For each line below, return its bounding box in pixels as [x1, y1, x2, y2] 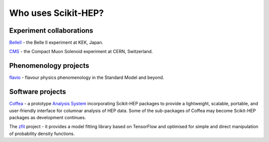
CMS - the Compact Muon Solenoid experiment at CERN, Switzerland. [9, 49, 153, 55]
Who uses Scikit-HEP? [9, 7, 104, 18]
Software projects [9, 87, 66, 96]
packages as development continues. [9, 115, 86, 121]
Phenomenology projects [9, 62, 90, 70]
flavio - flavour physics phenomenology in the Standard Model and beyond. [9, 74, 164, 80]
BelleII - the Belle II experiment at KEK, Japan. [9, 40, 104, 46]
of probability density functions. [9, 131, 75, 137]
